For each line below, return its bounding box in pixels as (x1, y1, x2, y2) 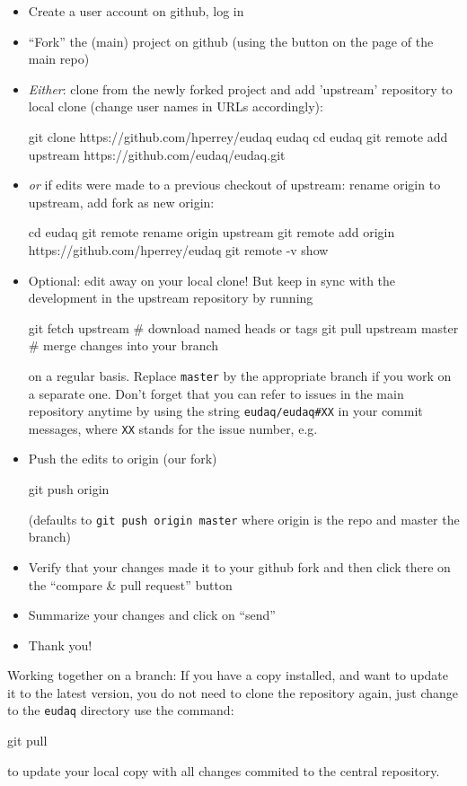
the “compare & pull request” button (28, 575, 233, 594)
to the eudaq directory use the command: (7, 701, 234, 720)
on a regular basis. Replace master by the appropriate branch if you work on (28, 366, 452, 384)
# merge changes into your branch (28, 336, 219, 355)
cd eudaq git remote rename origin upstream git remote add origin (28, 223, 395, 242)
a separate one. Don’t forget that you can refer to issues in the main (28, 384, 404, 402)
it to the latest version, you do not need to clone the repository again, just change (7, 683, 459, 702)
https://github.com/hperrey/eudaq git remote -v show (28, 240, 329, 259)
